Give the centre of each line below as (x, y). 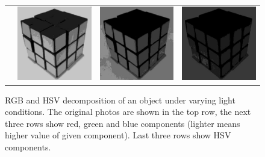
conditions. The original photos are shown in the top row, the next (128, 112)
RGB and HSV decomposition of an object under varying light (120, 100)
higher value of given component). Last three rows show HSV (118, 135)
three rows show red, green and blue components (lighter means (123, 123)
